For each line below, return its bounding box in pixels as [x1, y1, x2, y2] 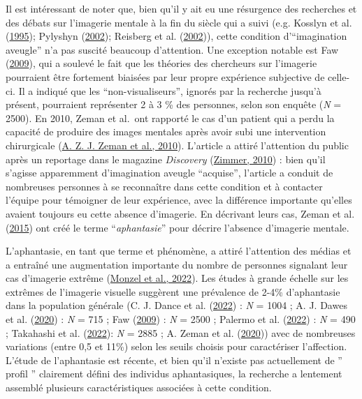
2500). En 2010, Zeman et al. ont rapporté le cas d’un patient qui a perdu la [6, 110, 335, 125]
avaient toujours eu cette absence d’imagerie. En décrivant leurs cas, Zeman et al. [6, 206, 355, 220]
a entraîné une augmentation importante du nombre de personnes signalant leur [6, 257, 348, 271]
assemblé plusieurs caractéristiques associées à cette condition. [6, 380, 272, 395]
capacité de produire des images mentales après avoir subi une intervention [6, 124, 326, 139]
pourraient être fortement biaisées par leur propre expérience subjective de [6, 69, 325, 84]
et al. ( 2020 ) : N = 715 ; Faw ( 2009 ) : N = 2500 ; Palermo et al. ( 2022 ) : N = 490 [6, 312, 356, 326]
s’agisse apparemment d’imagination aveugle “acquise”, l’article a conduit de [6, 165, 333, 180]
